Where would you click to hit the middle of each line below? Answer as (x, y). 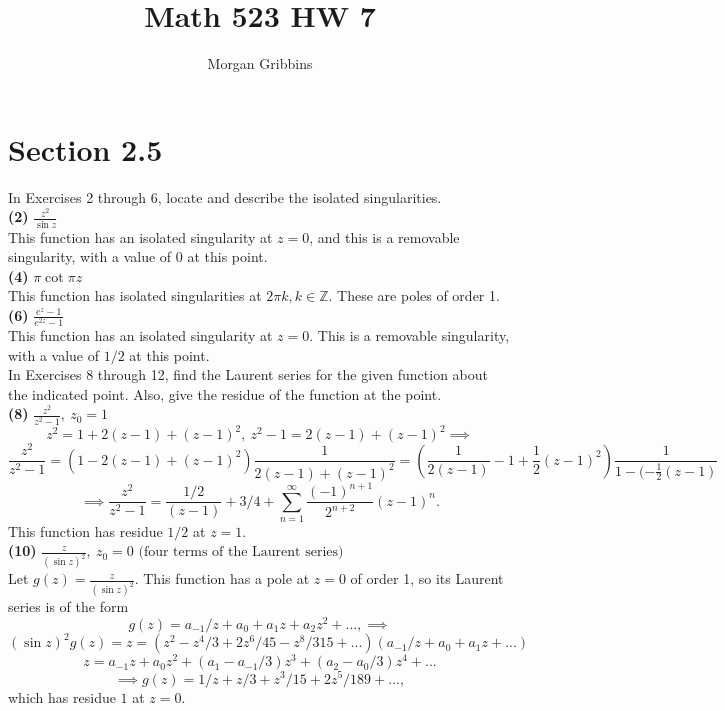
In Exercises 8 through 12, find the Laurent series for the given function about (248, 374)
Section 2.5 (85, 148)
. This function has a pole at (222, 578)
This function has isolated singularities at (135, 295)
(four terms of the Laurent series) (241, 552)
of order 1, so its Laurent (427, 578)
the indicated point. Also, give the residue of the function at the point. (225, 393)
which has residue (62, 696)
